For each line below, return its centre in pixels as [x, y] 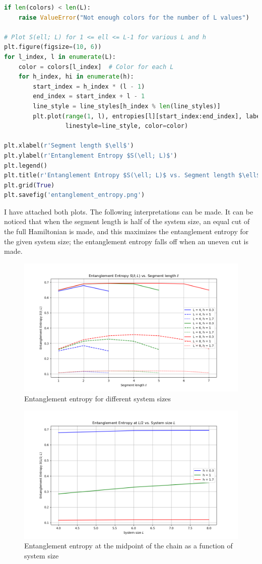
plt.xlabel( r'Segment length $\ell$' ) [69, 146]
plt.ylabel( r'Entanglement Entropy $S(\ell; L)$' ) [91, 155]
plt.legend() [26, 165]
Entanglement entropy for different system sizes [98, 398]
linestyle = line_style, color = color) [127, 126]
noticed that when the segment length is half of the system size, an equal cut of [127, 221]
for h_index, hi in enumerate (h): [76, 77]
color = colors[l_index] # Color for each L [96, 67]
